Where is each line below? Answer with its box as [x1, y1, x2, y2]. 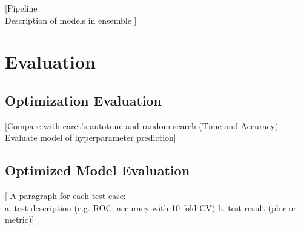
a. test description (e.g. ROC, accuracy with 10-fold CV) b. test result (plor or [5, 201, 297, 214]
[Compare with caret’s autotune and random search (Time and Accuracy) [5, 119, 279, 132]
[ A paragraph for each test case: [5, 189, 126, 202]
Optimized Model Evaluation [5, 161, 190, 180]
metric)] [5, 213, 35, 226]
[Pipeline [5, 2, 38, 14]
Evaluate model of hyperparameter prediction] [5, 131, 176, 144]
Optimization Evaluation [5, 90, 162, 109]
